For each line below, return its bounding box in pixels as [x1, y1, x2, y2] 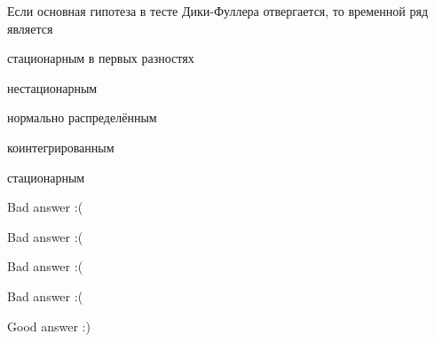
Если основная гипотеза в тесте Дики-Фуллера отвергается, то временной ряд [7, 2, 429, 19]
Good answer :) [7, 316, 91, 335]
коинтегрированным [7, 137, 115, 156]
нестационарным [7, 78, 98, 97]
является [7, 19, 53, 37]
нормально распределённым [7, 108, 157, 127]
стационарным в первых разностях [7, 49, 194, 67]
